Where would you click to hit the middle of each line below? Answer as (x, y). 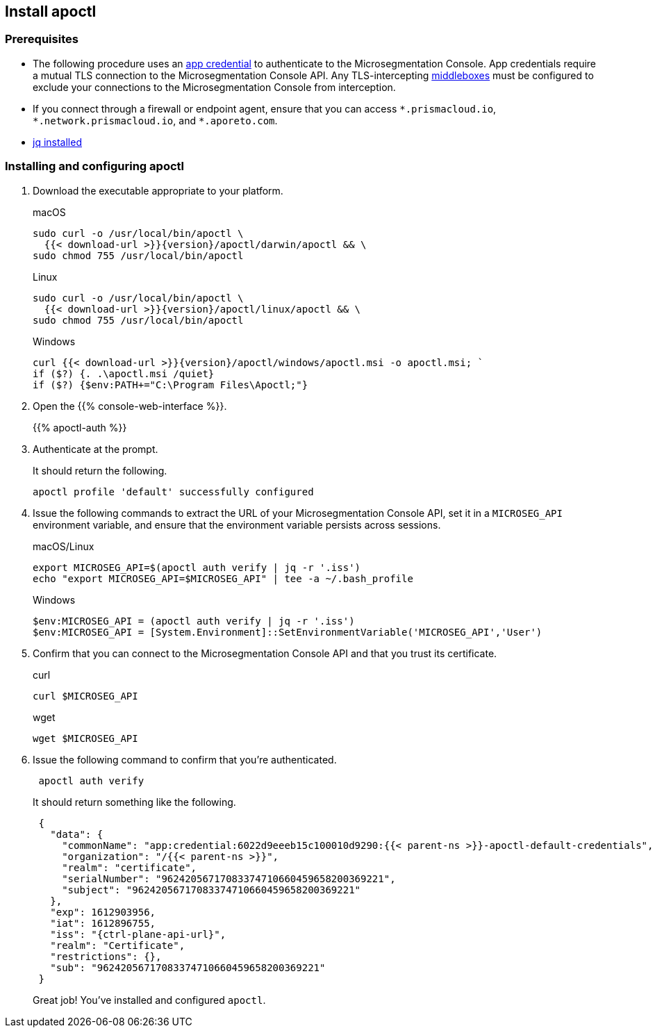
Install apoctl (51, 11)
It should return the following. (100, 470)
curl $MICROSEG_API (85, 696)
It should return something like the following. (134, 802)
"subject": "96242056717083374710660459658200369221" (212, 890)
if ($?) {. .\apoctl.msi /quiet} (124, 373)
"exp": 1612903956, (103, 912)
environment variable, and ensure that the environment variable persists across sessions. (237, 524)
